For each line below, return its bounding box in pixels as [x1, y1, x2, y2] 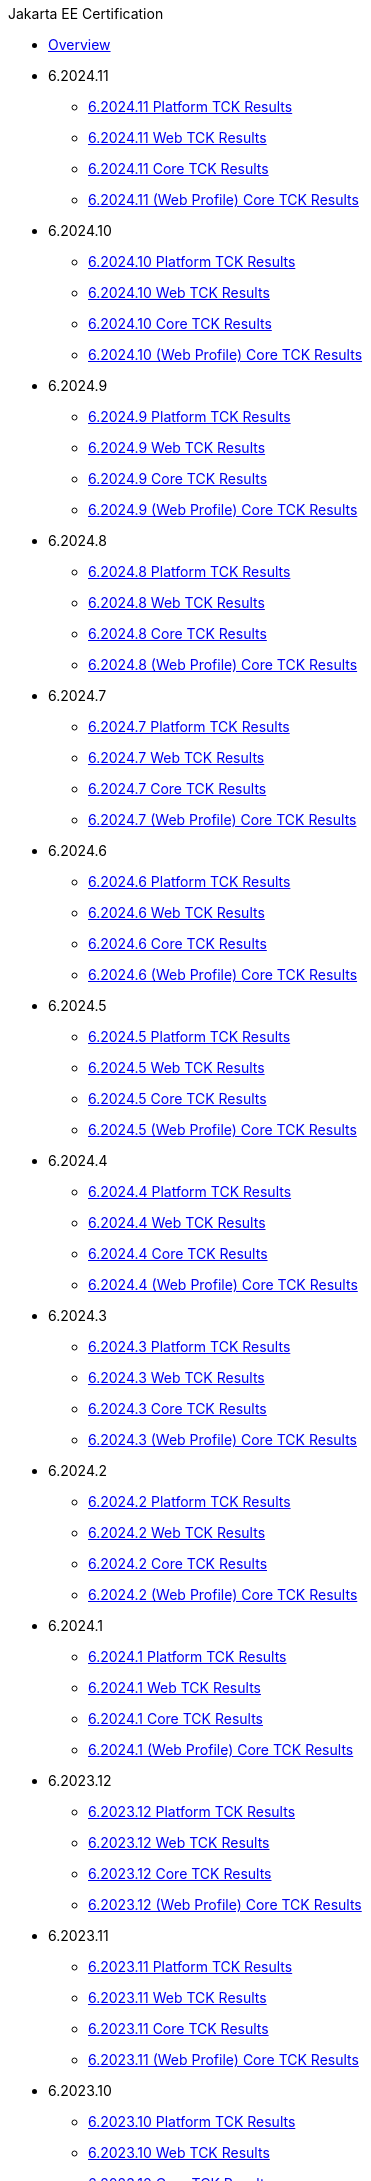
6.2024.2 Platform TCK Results [88, 1493, 291, 1510]
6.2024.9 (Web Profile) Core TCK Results [88, 501, 358, 518]
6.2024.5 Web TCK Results [88, 1059, 265, 1076]
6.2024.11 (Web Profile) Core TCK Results [88, 191, 359, 208]
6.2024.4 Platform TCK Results [88, 1183, 292, 1200]
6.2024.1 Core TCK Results [88, 1710, 263, 1727]
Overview [48, 36, 111, 53]
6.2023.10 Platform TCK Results [88, 2113, 296, 2130]
